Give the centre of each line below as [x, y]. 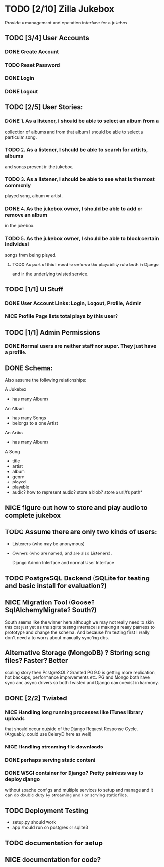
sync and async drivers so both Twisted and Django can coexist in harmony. [82, 683]
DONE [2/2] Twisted [36, 698]
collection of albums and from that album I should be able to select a [74, 132]
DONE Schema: [29, 368]
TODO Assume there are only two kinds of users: [81, 532]
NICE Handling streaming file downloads [54, 747]
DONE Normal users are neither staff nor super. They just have [81, 346]
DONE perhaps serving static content [50, 760]
